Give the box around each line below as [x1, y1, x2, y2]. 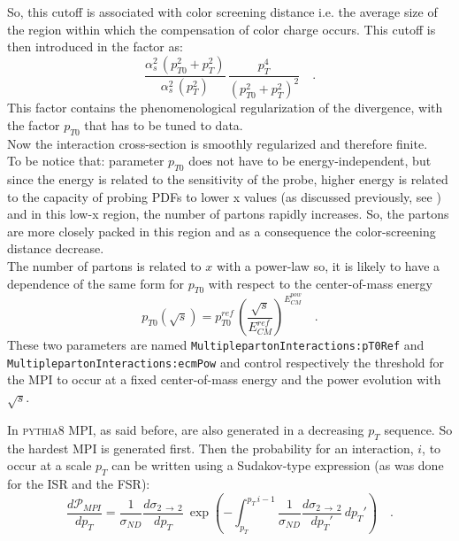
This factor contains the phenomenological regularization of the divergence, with [7, 98, 443, 117]
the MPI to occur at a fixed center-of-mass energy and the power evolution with [7, 370, 441, 389]
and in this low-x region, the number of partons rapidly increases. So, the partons [7, 205, 449, 223]
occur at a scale [7, 456, 92, 475]
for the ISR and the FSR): [7, 475, 150, 493]
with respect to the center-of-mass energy [208, 274, 432, 292]
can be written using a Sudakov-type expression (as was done [111, 456, 444, 475]
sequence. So [384, 420, 453, 438]
